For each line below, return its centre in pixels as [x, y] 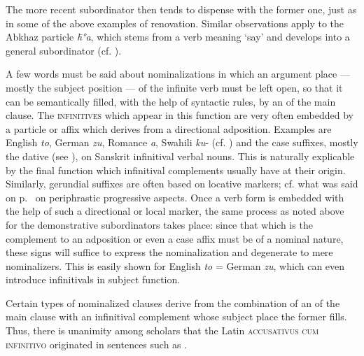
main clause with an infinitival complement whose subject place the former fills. [176, 316]
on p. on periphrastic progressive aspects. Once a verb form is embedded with [175, 197]
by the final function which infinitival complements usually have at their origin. [176, 170]
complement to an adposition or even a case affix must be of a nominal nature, [175, 238]
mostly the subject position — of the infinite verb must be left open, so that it [174, 87]
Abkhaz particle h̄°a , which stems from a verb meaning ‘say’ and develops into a [178, 37]
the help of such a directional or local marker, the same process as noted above [175, 211]
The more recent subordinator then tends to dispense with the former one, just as [181, 9]
